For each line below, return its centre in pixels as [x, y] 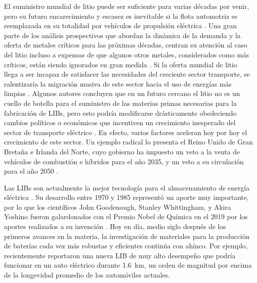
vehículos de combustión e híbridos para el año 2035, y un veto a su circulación [124, 161]
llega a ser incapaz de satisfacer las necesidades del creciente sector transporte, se [127, 74]
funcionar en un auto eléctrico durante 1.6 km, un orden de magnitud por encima [128, 265]
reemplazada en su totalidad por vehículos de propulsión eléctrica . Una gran [121, 25]
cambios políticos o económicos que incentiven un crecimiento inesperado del [120, 122]
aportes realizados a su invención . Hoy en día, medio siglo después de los [115, 226]
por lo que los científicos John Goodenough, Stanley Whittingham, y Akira [118, 207]
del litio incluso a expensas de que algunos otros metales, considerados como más [127, 54]
